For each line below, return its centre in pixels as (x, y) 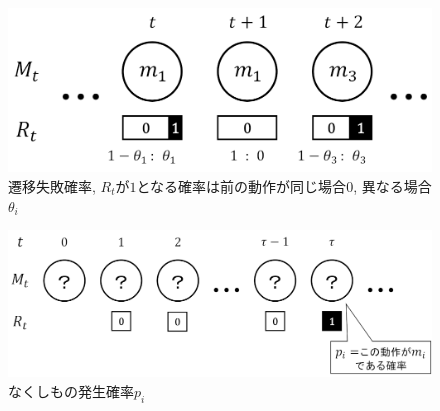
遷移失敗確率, (52, 185)
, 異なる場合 (392, 185)
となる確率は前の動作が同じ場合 (241, 185)
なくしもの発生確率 (71, 390)
